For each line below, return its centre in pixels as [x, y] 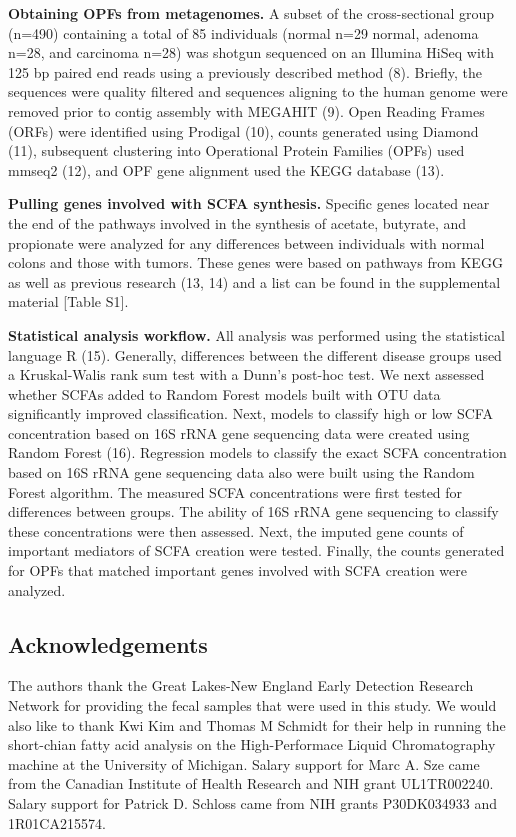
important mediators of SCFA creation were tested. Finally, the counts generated [256, 550]
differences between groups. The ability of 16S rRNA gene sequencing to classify [253, 511]
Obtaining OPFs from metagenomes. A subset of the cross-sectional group [251, 13]
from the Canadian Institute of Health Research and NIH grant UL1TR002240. [251, 783]
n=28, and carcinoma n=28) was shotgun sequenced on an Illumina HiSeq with [251, 52]
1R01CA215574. [57, 822]
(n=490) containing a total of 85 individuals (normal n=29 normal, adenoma [243, 32]
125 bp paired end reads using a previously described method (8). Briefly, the [245, 71]
